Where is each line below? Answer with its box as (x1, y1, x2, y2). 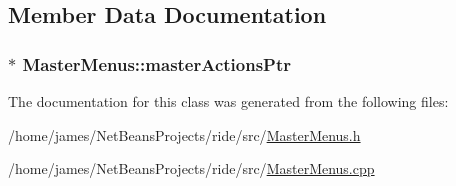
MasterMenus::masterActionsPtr (22, 51, 292, 76)
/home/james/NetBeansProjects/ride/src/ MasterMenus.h (8, 124, 361, 145)
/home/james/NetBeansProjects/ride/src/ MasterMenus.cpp (8, 158, 375, 179)
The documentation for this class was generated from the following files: (8, 91, 449, 111)
